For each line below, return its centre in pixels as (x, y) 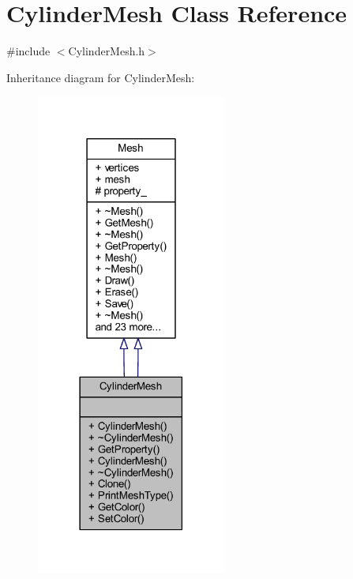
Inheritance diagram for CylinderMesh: (101, 77)
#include (28, 51)
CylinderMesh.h (107, 51)
